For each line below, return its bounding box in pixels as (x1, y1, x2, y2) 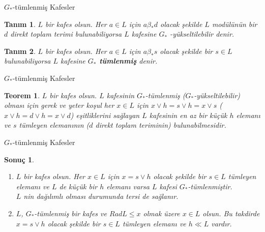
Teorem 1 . (4, 90, 40, 100)
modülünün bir (212, 18, 257, 29)
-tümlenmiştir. (188, 181, 232, 191)
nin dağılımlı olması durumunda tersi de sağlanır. (23, 191, 179, 201)
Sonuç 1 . (4, 154, 34, 164)
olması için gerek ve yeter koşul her (4, 100, 114, 110)
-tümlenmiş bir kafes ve (34, 208, 107, 218)
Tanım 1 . (4, 18, 36, 29)
